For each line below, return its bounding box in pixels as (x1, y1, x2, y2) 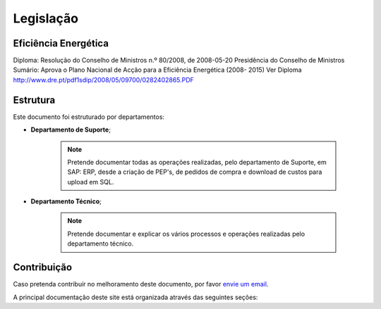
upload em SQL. (67, 177, 114, 186)
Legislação (13, 11, 79, 26)
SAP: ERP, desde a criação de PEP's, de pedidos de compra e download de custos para (67, 168, 322, 176)
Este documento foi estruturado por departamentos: (13, 113, 165, 121)
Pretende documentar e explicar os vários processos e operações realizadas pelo (67, 229, 306, 238)
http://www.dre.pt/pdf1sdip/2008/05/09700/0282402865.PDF (13, 75, 194, 84)
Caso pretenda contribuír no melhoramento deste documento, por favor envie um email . (13, 280, 269, 289)
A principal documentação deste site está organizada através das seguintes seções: (13, 293, 258, 301)
